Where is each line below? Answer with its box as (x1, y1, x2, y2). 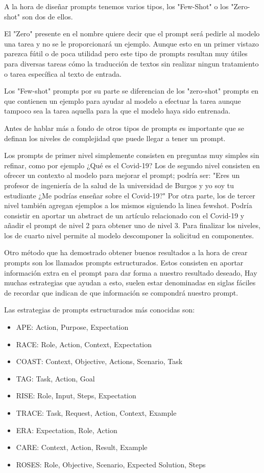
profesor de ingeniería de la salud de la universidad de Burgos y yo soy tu (4, 179, 234, 190)
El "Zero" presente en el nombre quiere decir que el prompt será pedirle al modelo (4, 28, 260, 39)
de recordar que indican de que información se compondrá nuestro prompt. (4, 287, 238, 298)
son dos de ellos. (22, 11, 73, 21)
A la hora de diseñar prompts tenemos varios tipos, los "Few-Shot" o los (4, 1, 229, 11)
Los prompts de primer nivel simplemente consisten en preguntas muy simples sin (4, 150, 259, 161)
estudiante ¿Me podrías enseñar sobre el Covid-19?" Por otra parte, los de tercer (4, 190, 255, 200)
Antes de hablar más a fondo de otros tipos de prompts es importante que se (4, 122, 245, 133)
